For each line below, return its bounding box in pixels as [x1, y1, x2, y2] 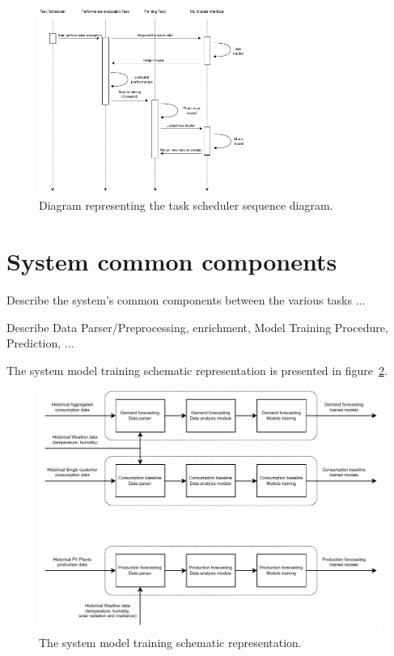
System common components [6, 245, 337, 278]
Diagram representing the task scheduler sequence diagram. [39, 197, 333, 214]
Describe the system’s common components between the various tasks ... [6, 292, 366, 309]
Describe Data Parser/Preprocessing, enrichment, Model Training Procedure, [6, 318, 388, 335]
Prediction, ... [6, 334, 74, 351]
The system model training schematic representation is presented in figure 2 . [6, 361, 388, 378]
